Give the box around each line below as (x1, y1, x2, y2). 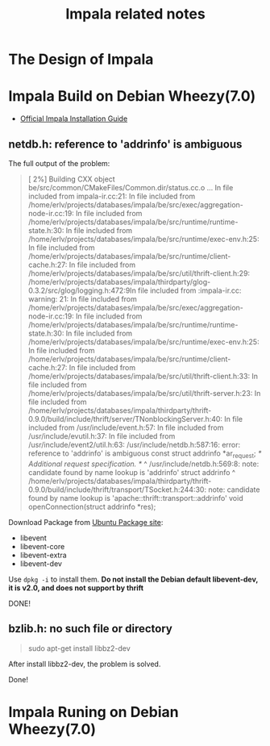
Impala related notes (65, 5, 206, 23)
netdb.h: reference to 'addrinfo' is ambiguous (8, 137, 243, 151)
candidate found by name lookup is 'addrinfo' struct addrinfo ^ (27, 467, 236, 477)
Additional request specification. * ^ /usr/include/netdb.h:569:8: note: (27, 459, 260, 469)
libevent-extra (19, 550, 67, 560)
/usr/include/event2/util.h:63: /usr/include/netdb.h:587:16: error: (27, 440, 241, 449)
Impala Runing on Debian (8, 702, 179, 721)
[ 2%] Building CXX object (27, 174, 115, 184)
